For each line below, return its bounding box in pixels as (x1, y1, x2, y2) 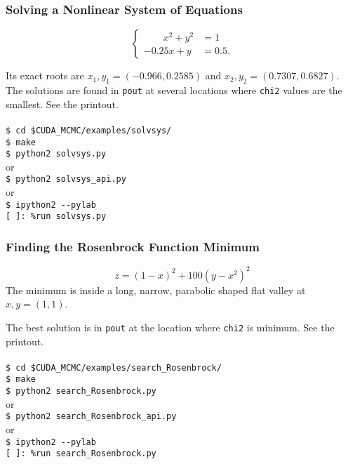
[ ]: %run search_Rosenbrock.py (6, 449, 156, 459)
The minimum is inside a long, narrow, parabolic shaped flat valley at (6, 282, 306, 297)
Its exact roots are (6, 68, 84, 83)
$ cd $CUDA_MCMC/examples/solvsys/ (6, 125, 172, 135)
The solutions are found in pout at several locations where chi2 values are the (6, 83, 342, 98)
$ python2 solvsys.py (6, 149, 107, 159)
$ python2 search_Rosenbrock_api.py (6, 411, 177, 422)
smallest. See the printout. (6, 96, 119, 111)
